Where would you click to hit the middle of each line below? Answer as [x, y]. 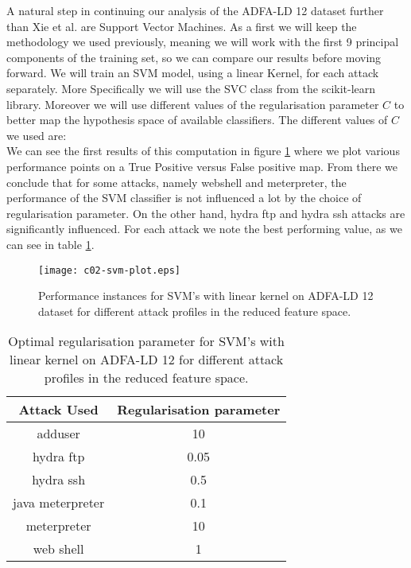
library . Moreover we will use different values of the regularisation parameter [193, 104]
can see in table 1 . [50, 244]
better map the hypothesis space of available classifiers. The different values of [197, 120]
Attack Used [58, 410]
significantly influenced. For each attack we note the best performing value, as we [204, 229]
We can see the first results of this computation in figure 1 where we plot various [203, 151]
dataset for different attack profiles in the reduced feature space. [195, 311]
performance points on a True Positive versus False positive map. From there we [202, 166]
